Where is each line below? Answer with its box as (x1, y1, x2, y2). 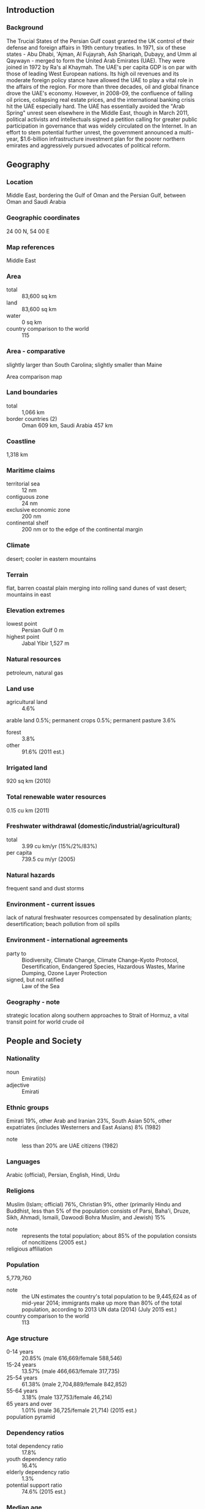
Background (6, 23, 44, 32)
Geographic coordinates (6, 214, 80, 222)
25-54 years (6, 1374, 38, 1381)
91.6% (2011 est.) (21, 748, 65, 755)
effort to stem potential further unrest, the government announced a (6, 128, 178, 136)
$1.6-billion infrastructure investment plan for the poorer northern (20, 135, 185, 142)
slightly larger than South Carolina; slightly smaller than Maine (6, 361, 162, 368)
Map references (6, 242, 55, 251)
